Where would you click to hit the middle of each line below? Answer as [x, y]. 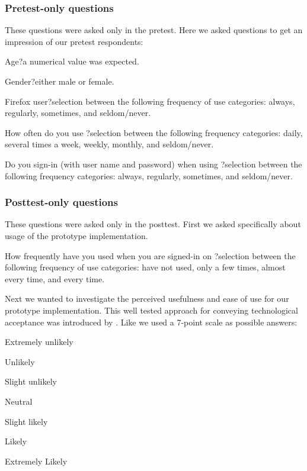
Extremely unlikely [39, 342]
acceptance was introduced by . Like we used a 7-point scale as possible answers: [151, 322]
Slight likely [26, 421]
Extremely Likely [36, 461]
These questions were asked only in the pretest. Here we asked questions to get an [154, 30]
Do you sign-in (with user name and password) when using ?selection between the [153, 164]
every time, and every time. [55, 278]
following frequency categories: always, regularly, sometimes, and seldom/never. [149, 175]
